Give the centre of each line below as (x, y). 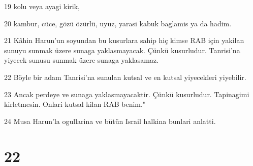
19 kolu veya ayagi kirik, (42, 6)
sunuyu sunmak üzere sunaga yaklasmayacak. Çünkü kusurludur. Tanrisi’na (122, 50)
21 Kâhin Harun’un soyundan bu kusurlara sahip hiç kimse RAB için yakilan (124, 40)
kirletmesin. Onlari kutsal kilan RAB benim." (75, 104)
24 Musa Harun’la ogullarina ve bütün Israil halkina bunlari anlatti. (110, 121)
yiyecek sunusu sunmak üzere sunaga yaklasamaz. (82, 60)
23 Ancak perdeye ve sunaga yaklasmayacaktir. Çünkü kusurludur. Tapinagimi (127, 94)
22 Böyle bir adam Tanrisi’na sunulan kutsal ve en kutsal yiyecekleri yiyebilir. (125, 77)
